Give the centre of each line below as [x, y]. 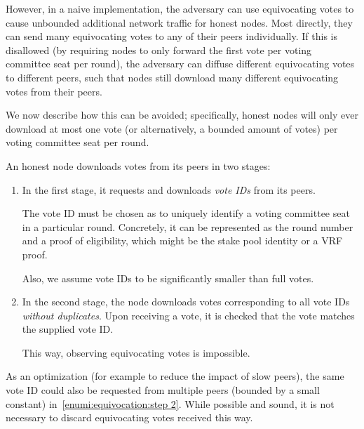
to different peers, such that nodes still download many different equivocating [172, 77]
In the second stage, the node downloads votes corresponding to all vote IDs [186, 302]
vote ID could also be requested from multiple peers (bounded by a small [163, 390]
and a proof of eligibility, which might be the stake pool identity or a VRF [182, 240]
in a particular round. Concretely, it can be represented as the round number [188, 226]
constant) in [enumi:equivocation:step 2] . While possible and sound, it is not [170, 403]
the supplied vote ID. [68, 329]
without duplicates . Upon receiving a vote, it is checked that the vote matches [188, 315]
